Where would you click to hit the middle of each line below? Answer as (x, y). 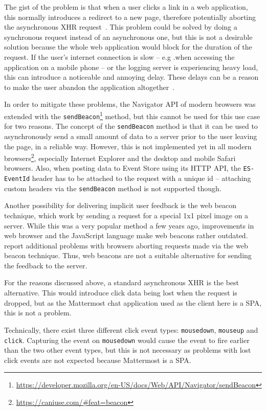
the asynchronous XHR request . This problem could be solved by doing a (121, 27)
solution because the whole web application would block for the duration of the (128, 47)
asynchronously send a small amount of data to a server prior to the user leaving (131, 136)
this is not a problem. (38, 313)
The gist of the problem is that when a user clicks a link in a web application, (126, 7)
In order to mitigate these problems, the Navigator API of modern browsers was (130, 104)
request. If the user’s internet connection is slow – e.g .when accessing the (119, 56)
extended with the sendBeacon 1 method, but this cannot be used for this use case (132, 115)
